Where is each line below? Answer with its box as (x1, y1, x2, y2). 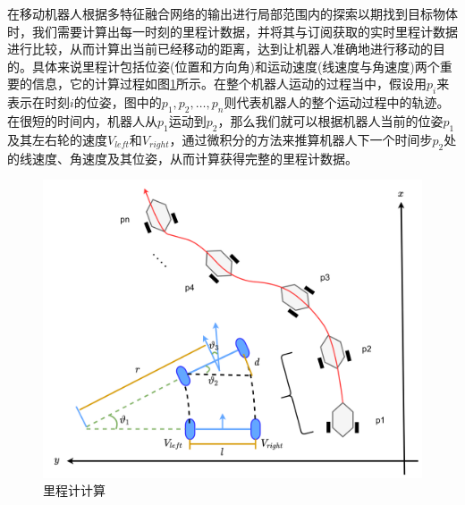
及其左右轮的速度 (7, 130, 107, 148)
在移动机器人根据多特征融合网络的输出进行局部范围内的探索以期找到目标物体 (7, 4, 458, 22)
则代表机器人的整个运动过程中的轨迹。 (224, 93, 450, 112)
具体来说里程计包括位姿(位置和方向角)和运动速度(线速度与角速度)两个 (31, 56, 440, 75)
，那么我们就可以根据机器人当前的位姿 (217, 111, 444, 130)
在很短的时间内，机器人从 (7, 111, 157, 130)
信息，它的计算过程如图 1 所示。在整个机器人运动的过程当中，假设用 (31, 74, 427, 93)
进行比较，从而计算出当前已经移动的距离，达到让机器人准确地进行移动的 (7, 39, 433, 58)
